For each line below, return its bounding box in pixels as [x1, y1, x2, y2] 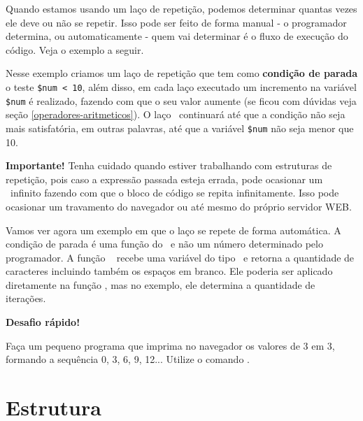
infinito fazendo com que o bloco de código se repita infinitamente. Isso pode [10, 185, 339, 200]
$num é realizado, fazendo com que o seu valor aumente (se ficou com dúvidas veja [6, 93, 357, 108]
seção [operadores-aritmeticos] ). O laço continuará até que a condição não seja [6, 107, 346, 122]
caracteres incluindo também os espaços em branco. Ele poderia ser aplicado [6, 264, 333, 278]
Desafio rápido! [6, 315, 80, 329]
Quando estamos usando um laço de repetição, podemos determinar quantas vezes [6, 1, 357, 15]
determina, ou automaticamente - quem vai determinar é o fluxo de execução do [6, 29, 348, 43]
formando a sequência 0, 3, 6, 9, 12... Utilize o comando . [6, 352, 250, 366]
